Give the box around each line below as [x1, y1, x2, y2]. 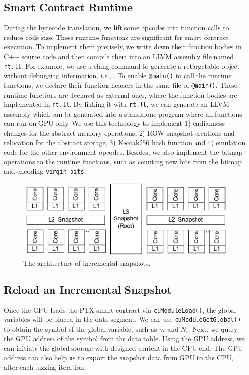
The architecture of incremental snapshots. [23, 257, 151, 268]
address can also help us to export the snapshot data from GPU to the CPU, [4, 352, 234, 362]
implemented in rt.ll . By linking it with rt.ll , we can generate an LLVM [4, 99, 230, 109]
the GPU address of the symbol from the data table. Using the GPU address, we [4, 333, 245, 343]
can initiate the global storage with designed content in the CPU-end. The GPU [4, 343, 243, 353]
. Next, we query [188, 324, 238, 334]
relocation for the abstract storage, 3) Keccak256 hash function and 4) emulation [4, 137, 246, 147]
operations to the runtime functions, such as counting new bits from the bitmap [4, 156, 242, 166]
